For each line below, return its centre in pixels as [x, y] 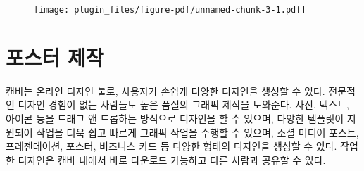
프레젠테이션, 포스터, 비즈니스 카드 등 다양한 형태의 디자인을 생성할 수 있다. [171, 146]
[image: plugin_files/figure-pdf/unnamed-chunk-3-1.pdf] [170, 10]
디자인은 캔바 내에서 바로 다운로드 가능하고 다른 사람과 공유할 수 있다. [172, 159]
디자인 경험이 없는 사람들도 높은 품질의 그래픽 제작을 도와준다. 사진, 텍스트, [183, 104]
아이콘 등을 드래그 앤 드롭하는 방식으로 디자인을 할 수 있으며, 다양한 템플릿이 [175, 118]
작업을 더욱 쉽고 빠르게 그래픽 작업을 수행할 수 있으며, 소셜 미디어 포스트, [197, 132]
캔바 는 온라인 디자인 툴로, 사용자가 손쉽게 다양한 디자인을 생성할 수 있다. [165, 90]
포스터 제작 [55, 57]
